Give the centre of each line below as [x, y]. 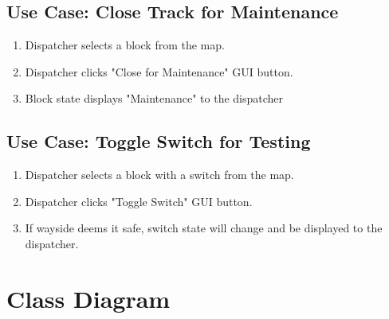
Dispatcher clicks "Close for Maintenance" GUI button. [159, 71]
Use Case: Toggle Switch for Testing [159, 141]
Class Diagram [88, 298]
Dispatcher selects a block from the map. [125, 45]
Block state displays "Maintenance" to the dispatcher [154, 98]
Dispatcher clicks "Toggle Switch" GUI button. [139, 201]
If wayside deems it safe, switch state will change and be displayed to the [204, 228]
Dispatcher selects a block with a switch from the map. [159, 175]
